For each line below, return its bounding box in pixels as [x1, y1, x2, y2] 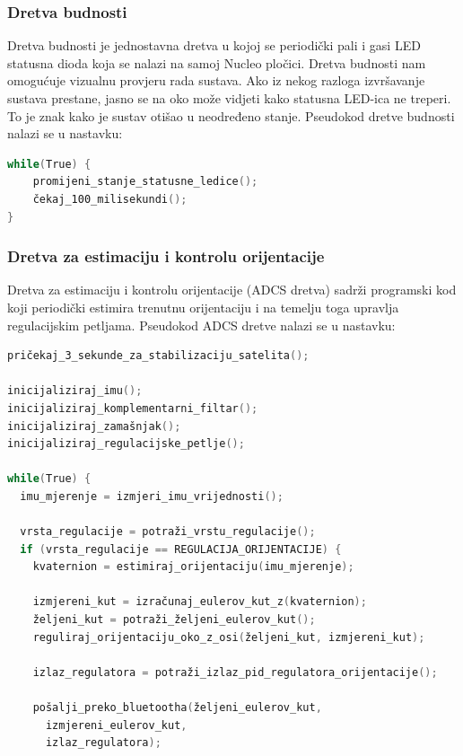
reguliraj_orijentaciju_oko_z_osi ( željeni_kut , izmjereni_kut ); [32, 630, 425, 644]
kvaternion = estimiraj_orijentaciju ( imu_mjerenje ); [32, 560, 354, 574]
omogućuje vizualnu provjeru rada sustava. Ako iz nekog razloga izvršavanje [7, 71, 425, 90]
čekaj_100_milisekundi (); [32, 192, 188, 206]
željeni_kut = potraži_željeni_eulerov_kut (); [32, 613, 316, 627]
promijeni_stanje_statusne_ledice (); [32, 175, 258, 189]
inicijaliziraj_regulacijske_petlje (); [7, 437, 245, 451]
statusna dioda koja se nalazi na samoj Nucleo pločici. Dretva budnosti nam [7, 53, 426, 72]
